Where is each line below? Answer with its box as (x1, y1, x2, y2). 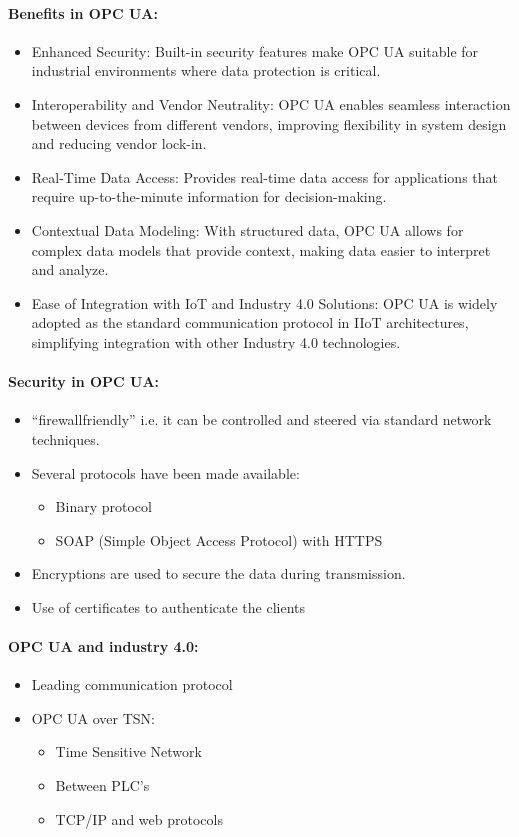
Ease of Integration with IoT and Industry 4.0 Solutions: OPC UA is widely (31, 292, 498, 313)
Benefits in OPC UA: (8, 2, 158, 23)
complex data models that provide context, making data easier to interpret (31, 239, 491, 260)
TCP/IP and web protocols (55, 808, 223, 829)
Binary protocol (55, 496, 152, 517)
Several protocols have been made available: (31, 462, 300, 483)
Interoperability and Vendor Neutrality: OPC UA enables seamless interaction (31, 93, 511, 114)
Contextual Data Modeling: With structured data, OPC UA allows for (31, 219, 464, 240)
